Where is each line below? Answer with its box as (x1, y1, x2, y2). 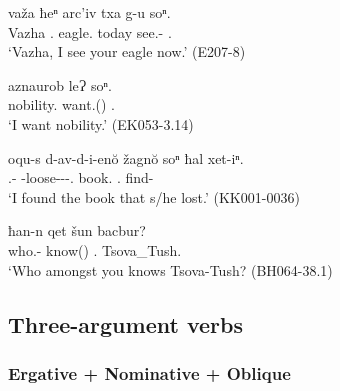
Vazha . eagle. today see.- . (8, 21, 172, 42)
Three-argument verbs (8, 308, 243, 339)
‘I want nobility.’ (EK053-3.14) (8, 113, 194, 134)
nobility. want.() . (8, 94, 115, 115)
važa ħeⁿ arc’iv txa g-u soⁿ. (8, 2, 171, 22)
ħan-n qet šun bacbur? (8, 220, 146, 241)
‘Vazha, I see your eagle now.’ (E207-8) (8, 41, 246, 62)
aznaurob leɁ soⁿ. (8, 74, 112, 95)
